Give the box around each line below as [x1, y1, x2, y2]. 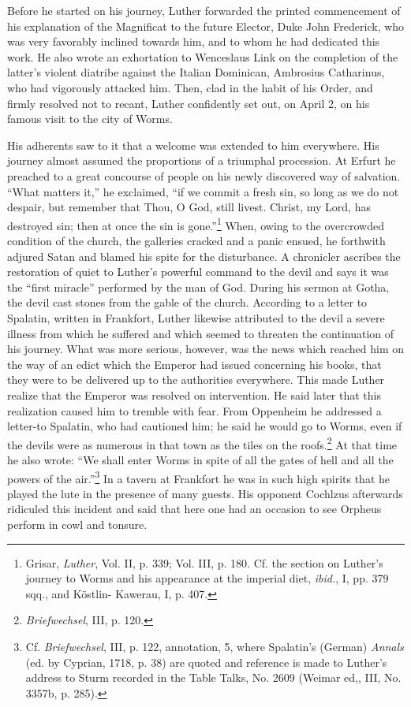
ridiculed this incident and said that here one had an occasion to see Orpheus [7, 500, 382, 517]
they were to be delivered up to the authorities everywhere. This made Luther [7, 371, 385, 388]
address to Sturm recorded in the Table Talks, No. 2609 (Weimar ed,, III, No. [25, 669, 402, 686]
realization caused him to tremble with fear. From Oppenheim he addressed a [7, 402, 382, 419]
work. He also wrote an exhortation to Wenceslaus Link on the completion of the [7, 48, 398, 65]
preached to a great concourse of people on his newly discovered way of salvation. [7, 167, 401, 184]
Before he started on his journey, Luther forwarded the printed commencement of [7, 2, 401, 18]
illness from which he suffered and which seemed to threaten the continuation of [7, 325, 394, 341]
